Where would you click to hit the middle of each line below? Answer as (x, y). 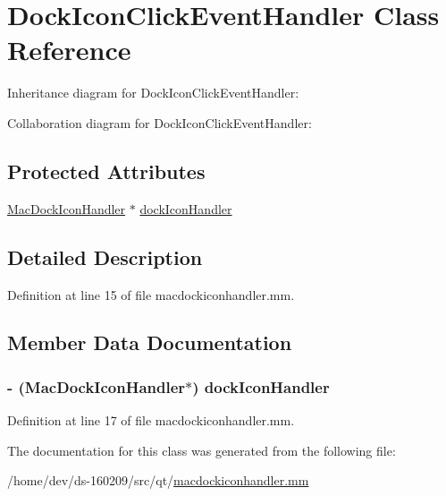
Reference (69, 50)
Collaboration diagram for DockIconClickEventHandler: (160, 122)
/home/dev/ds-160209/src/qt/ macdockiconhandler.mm (158, 480)
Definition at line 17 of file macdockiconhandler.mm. (151, 420)
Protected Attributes (106, 171)
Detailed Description (105, 257)
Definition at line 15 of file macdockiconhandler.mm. (151, 294)
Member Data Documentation (150, 342)
